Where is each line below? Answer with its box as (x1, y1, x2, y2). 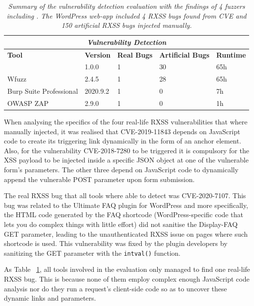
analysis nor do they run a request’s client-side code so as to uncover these (4, 283, 227, 293)
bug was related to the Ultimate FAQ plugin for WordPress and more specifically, (4, 200, 248, 210)
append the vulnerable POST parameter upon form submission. (4, 174, 195, 184)
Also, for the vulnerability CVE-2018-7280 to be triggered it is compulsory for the (4, 145, 249, 155)
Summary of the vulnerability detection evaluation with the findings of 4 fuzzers (8, 1, 245, 11)
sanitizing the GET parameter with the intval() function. (4, 247, 181, 258)
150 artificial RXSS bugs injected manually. (61, 20, 192, 30)
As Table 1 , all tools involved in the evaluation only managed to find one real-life (4, 264, 250, 274)
